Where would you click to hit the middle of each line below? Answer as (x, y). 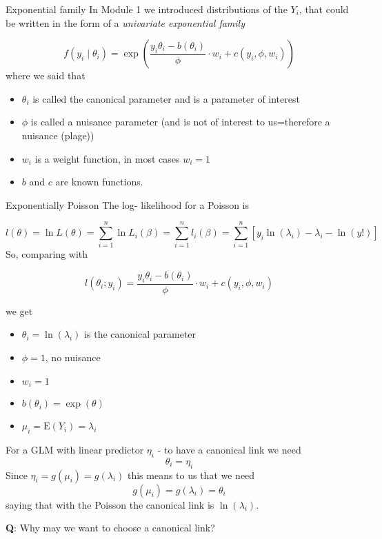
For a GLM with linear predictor (75, 449)
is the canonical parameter (140, 334)
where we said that (46, 75)
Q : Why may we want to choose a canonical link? (110, 528)
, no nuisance (73, 357)
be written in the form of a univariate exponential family (125, 22)
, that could (324, 9)
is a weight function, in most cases (107, 158)
